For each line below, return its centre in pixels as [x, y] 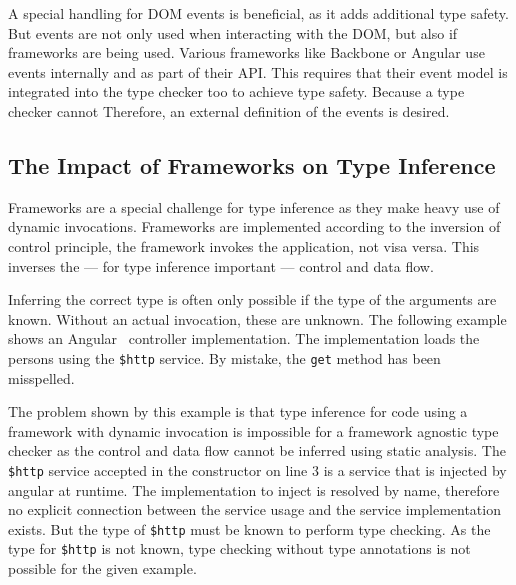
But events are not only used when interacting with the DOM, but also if [233, 32]
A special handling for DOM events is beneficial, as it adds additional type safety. [258, 13]
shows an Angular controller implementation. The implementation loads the [244, 338]
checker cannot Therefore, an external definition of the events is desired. [229, 110]
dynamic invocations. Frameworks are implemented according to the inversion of [254, 226]
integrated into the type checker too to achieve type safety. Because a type [236, 91]
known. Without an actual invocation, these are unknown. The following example [257, 318]
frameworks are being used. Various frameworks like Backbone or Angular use [246, 52]
